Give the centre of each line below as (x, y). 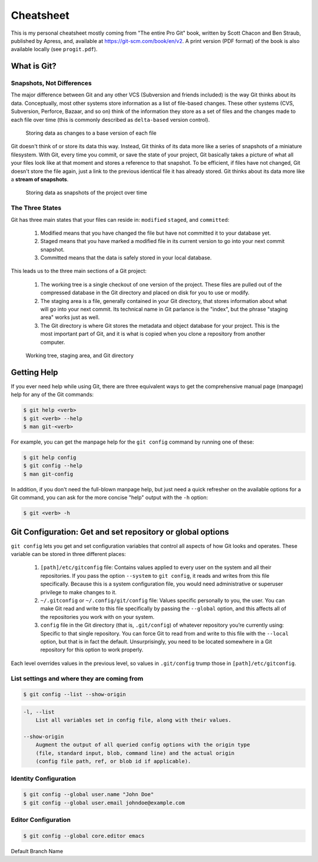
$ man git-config (48, 474)
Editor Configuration (41, 820)
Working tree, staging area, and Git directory (79, 355)
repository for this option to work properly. (92, 650)
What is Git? (34, 66)
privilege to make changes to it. (79, 592)
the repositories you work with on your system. (97, 617)
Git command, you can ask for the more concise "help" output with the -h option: (110, 498)
